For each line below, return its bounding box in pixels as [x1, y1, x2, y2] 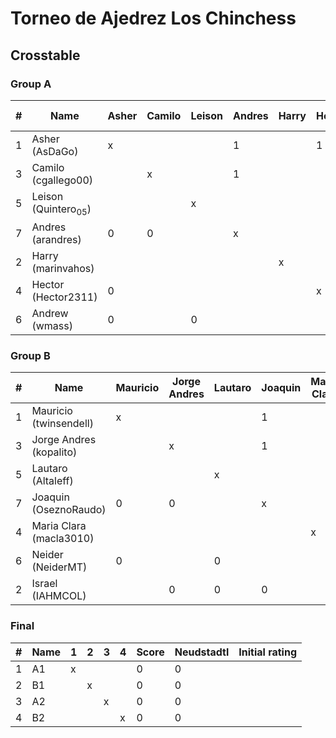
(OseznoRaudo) [31, 503, 107, 517]
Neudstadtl [174, 645, 230, 659]
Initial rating [238, 645, 298, 659]
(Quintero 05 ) [31, 202, 92, 218]
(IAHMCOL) [31, 589, 87, 603]
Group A [10, 77, 52, 91]
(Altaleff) [31, 474, 74, 488]
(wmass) [31, 319, 73, 333]
